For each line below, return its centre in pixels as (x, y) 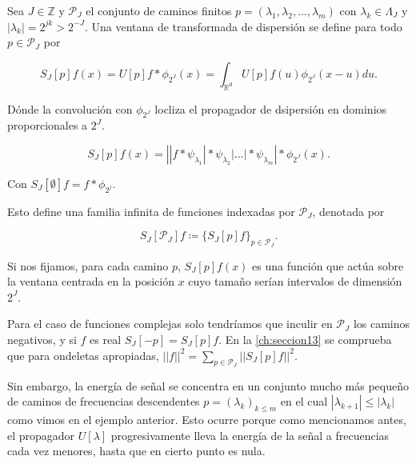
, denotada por (348, 211)
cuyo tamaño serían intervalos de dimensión (295, 281)
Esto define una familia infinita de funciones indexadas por (151, 211)
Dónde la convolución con (70, 108)
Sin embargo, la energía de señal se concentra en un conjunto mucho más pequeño (208, 385)
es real (106, 339)
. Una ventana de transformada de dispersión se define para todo (243, 26)
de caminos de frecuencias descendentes (104, 401)
